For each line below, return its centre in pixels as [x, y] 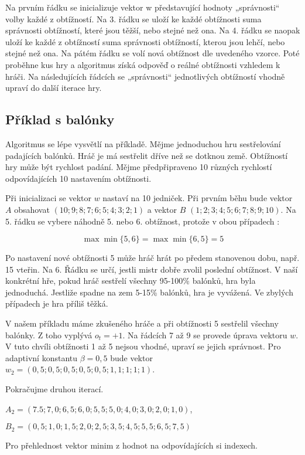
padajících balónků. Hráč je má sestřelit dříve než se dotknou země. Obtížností [147, 155]
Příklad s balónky [60, 119]
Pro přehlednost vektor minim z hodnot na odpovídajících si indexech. [132, 445]
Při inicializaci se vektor [48, 198]
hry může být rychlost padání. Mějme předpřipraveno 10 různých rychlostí [139, 167]
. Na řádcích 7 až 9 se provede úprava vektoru [205, 335]
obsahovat [32, 209]
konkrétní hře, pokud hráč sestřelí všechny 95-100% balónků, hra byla [131, 281]
